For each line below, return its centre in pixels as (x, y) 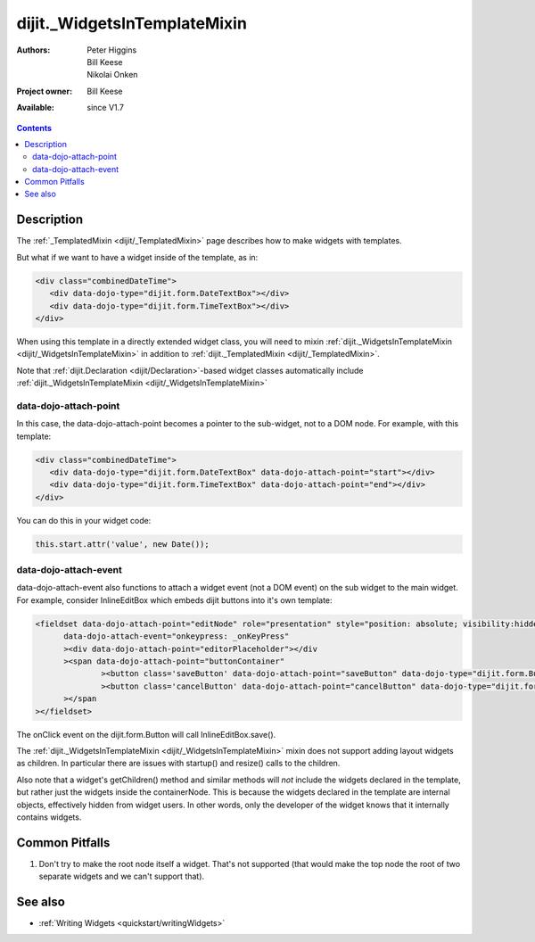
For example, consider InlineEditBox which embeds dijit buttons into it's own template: (175, 600)
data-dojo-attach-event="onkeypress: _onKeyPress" (177, 636)
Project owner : (45, 91)
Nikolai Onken (112, 75)
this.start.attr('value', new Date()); (122, 544)
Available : (36, 108)
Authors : (33, 50)
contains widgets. (49, 817)
